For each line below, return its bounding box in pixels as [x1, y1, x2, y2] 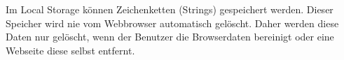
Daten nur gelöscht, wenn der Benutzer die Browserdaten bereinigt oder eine [6, 29, 334, 44]
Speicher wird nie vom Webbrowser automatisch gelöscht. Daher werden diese [6, 15, 339, 30]
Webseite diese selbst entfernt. [6, 43, 135, 57]
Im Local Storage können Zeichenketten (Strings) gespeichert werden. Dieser [6, 2, 333, 16]
